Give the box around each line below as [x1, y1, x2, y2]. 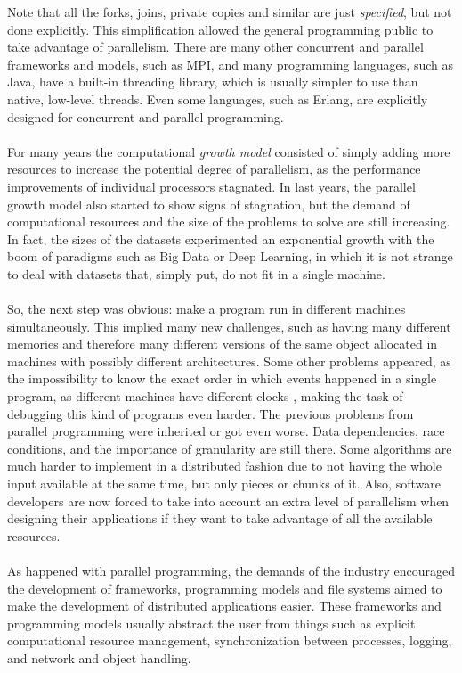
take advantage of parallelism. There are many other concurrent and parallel [7, 37, 424, 56]
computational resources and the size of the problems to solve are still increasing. [7, 212, 450, 231]
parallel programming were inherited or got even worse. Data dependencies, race [7, 422, 445, 440]
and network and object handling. [7, 648, 191, 667]
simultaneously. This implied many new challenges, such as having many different [7, 316, 451, 335]
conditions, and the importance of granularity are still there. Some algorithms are [7, 439, 452, 457]
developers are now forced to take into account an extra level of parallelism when [7, 491, 450, 510]
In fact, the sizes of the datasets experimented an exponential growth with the [7, 229, 434, 248]
